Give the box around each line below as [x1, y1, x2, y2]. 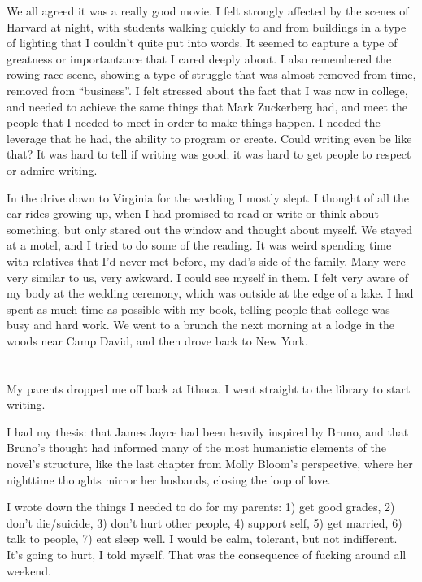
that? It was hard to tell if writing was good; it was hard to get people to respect [7, 145, 411, 163]
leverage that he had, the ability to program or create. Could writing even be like [7, 129, 412, 146]
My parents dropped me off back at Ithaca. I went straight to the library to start [7, 380, 411, 397]
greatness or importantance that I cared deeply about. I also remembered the [7, 50, 392, 67]
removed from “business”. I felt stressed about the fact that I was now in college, [7, 81, 408, 98]
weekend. [7, 562, 51, 579]
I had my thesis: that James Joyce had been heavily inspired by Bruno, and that [7, 423, 409, 440]
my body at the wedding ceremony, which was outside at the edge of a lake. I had [7, 284, 414, 302]
